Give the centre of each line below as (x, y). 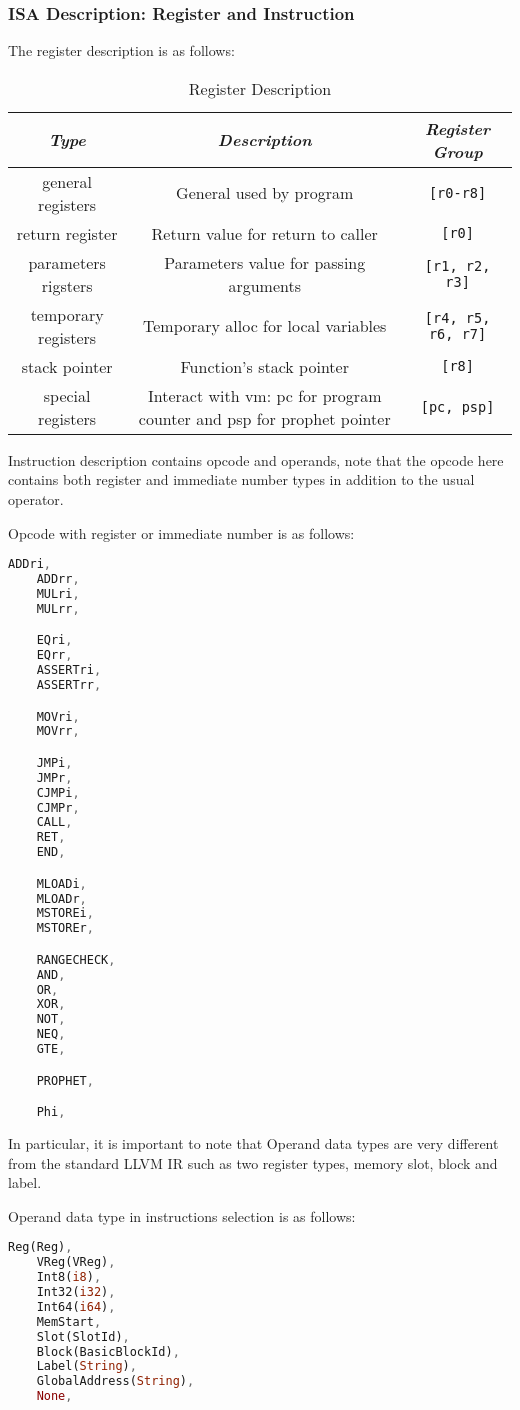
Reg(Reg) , (40, 1247)
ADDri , (29, 564)
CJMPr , (58, 807)
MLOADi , (61, 883)
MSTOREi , (65, 913)
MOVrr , (58, 731)
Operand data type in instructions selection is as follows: (182, 1215)
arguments (265, 285)
